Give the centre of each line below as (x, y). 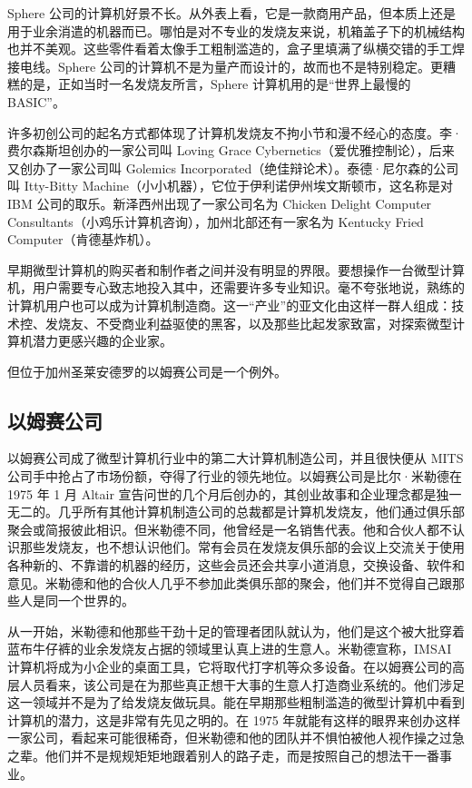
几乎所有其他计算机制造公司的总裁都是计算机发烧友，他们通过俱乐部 (261, 512)
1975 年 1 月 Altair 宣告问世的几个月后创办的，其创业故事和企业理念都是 (222, 493)
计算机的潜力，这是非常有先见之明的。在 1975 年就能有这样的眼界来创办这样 (234, 719)
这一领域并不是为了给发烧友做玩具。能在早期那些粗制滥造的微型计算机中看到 (236, 702)
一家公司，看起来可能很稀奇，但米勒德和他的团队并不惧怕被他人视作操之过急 (236, 738)
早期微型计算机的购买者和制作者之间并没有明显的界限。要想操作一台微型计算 (236, 269)
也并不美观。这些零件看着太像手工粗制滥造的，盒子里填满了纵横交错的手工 (230, 49)
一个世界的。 (96, 601)
